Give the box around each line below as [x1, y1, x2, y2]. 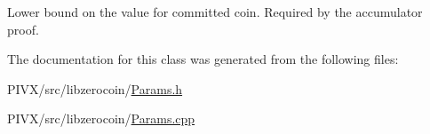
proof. [7, 20, 39, 38]
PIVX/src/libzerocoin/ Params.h [7, 79, 183, 98]
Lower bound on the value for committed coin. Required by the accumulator [7, 3, 423, 20]
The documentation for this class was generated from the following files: [7, 50, 399, 68]
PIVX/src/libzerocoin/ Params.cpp [7, 109, 195, 128]
